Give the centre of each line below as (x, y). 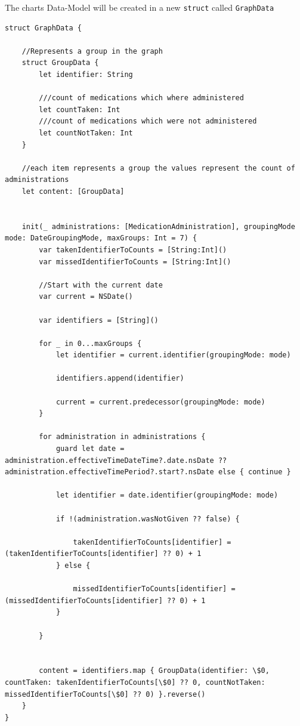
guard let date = (90, 449)
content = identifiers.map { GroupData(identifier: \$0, (154, 671)
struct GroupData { (60, 63)
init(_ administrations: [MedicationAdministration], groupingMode (158, 226)
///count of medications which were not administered (148, 121)
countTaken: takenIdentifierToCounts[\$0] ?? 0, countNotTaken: (135, 682)
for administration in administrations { (122, 437)
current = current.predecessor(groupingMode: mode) (160, 402)
